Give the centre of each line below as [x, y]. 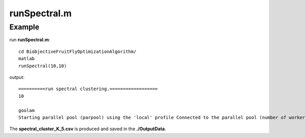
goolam [27, 110]
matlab [27, 59]
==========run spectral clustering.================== [88, 89]
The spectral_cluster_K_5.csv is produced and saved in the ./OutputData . [88, 129]
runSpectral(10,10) [43, 66]
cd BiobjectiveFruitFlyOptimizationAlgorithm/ [78, 51]
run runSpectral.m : [30, 40]
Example [24, 27]
